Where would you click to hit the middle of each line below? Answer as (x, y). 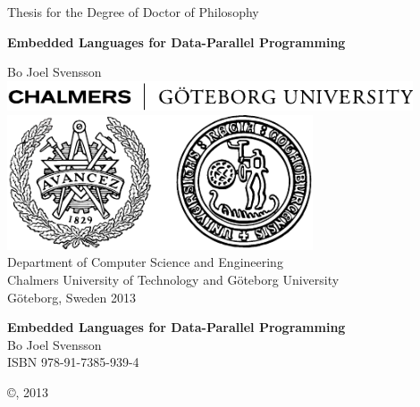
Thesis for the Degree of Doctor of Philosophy (133, 12)
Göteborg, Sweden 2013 (72, 297)
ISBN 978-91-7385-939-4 (73, 362)
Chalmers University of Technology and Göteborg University (173, 279)
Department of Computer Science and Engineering (145, 262)
